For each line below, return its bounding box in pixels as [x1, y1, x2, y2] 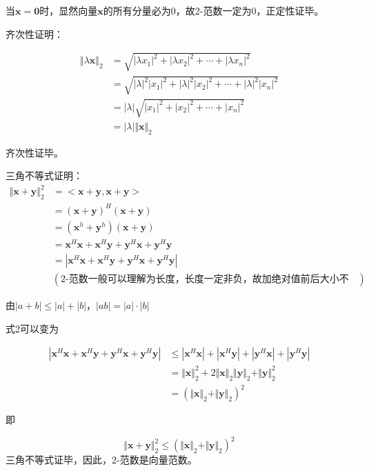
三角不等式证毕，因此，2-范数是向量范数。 [6, 452, 197, 467]
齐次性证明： [6, 26, 63, 41]
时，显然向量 [39, 3, 98, 17]
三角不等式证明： [6, 168, 83, 183]
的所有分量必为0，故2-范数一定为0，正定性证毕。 [103, 3, 324, 17]
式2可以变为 [6, 321, 59, 335]
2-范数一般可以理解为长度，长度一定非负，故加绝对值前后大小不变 [60, 274, 349, 284]
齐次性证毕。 [6, 145, 63, 159]
